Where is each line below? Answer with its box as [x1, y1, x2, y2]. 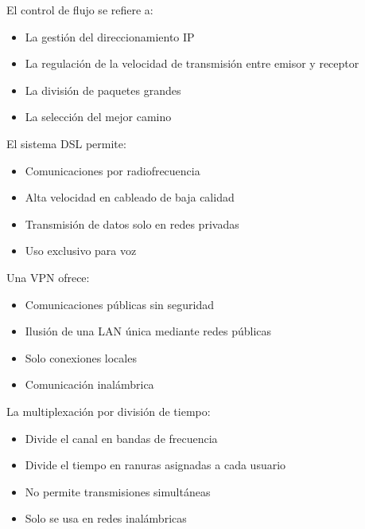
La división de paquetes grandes [25, 81, 181, 98]
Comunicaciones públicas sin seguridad [25, 296, 214, 312]
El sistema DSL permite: [6, 135, 126, 151]
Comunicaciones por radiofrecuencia [25, 162, 200, 178]
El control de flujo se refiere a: [6, 2, 153, 18]
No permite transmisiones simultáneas [25, 483, 211, 500]
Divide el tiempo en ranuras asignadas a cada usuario [25, 457, 286, 473]
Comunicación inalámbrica [25, 376, 154, 393]
